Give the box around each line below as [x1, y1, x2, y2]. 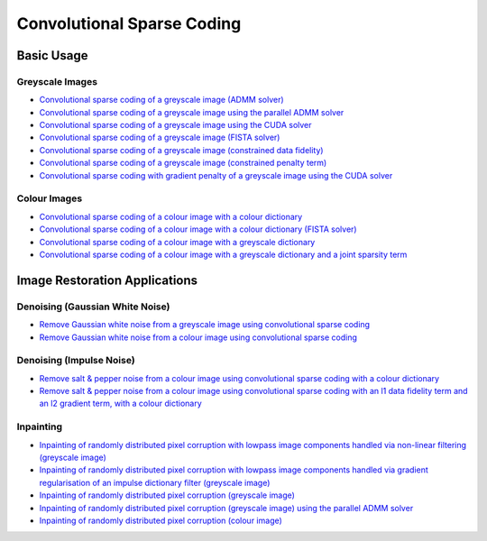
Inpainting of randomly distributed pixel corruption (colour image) [39, 515, 283, 526]
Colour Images [16, 192, 83, 205]
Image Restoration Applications [16, 272, 198, 288]
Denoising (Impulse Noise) [16, 354, 135, 367]
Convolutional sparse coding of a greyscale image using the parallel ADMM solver [39, 106, 345, 117]
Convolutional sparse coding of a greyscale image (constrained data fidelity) [39, 144, 324, 155]
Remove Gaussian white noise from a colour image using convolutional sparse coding [39, 332, 358, 343]
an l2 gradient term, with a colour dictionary [39, 398, 202, 409]
